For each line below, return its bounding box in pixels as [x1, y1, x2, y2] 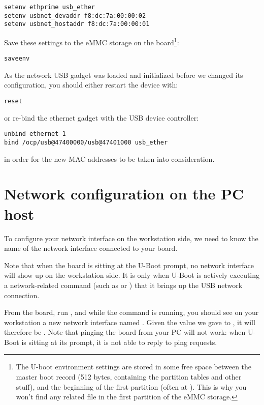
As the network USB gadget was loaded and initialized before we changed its [4, 69, 243, 80]
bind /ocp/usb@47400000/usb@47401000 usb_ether [4, 138, 168, 146]
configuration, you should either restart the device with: [4, 79, 178, 90]
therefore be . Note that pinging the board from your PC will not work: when [4, 327, 246, 337]
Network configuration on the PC [4, 183, 244, 204]
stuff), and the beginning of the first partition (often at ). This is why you [16, 381, 247, 392]
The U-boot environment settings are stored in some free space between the [16, 361, 252, 372]
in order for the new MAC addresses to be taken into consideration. [4, 153, 215, 164]
